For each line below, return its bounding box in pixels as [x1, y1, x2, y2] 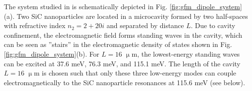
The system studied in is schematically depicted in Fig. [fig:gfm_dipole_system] [4, 1, 242, 11]
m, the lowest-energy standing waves [131, 48, 240, 59]
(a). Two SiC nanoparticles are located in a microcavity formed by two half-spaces [4, 11, 248, 21]
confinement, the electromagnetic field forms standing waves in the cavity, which [4, 30, 242, 40]
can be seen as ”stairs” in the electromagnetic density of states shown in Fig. [4, 39, 232, 49]
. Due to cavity [190, 20, 236, 30]
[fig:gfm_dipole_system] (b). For [4, 48, 99, 59]
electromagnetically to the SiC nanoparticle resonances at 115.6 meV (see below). [4, 77, 245, 87]
